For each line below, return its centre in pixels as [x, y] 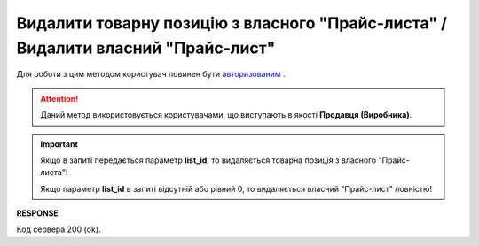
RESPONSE [38, 213]
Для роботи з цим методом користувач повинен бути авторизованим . [151, 74]
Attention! [59, 98]
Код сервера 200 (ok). [59, 229]
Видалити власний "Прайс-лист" [146, 48]
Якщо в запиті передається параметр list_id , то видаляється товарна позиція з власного [208, 160]
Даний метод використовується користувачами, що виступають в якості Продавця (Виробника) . [226, 115]
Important [59, 144]
